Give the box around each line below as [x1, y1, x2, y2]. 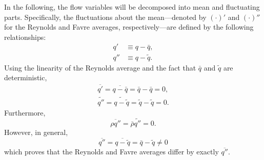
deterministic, [4, 72, 47, 83]
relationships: [4, 31, 46, 42]
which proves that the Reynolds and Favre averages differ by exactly [4, 146, 219, 157]
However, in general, [4, 127, 68, 138]
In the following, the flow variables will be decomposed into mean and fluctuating [4, 2, 260, 12]
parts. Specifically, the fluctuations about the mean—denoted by [4, 11, 207, 22]
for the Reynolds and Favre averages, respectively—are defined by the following [4, 21, 254, 32]
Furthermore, [4, 107, 46, 118]
